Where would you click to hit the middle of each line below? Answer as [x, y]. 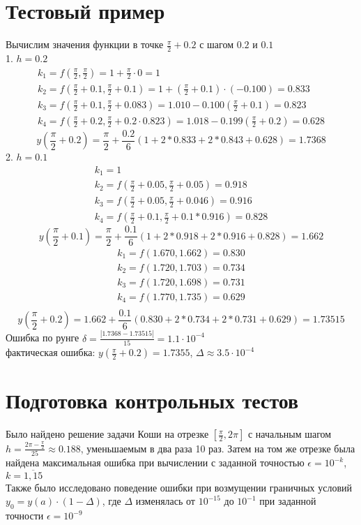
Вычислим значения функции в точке [85, 44]
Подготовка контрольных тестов [152, 400]
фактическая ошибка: [51, 352]
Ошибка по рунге [43, 338]
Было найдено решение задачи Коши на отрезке [107, 434]
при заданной [288, 501]
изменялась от [165, 501]
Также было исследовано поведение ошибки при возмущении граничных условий [179, 487]
